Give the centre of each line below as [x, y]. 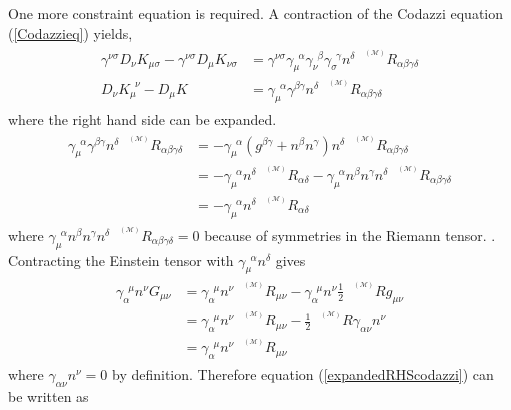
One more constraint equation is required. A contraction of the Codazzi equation [256, 13]
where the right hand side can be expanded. [142, 118]
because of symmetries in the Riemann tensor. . [350, 234]
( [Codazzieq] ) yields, [70, 32]
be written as [48, 395]
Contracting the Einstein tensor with [121, 259]
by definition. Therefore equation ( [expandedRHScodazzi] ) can [303, 374]
